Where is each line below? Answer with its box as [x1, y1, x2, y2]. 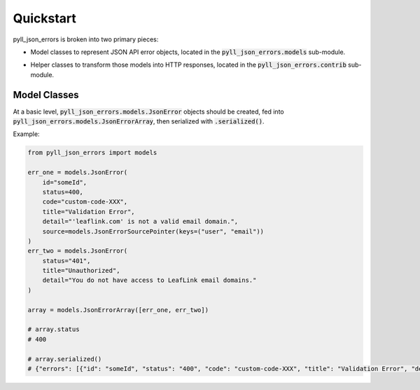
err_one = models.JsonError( [27, 168, 128, 177]
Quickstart [13, 11, 77, 26]
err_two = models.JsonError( [27, 247, 128, 255]
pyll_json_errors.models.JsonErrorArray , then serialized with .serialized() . [13, 117, 265, 126]
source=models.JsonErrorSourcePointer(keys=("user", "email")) [42, 227, 265, 235]
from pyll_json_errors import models [27, 149, 157, 157]
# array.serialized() [27, 355, 102, 363]
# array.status [27, 325, 80, 333]
